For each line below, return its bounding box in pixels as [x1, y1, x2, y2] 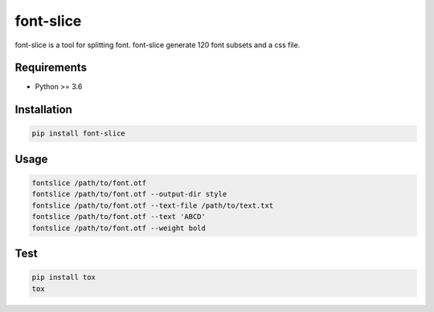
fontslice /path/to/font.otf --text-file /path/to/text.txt [31, 201, 274, 210]
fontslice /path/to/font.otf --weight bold [31, 223, 207, 233]
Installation [14, 103, 72, 116]
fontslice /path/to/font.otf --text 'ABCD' [31, 213, 207, 221]
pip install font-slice [31, 129, 126, 138]
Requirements [14, 61, 88, 75]
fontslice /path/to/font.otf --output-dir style [31, 189, 227, 199]
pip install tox [31, 273, 96, 282]
